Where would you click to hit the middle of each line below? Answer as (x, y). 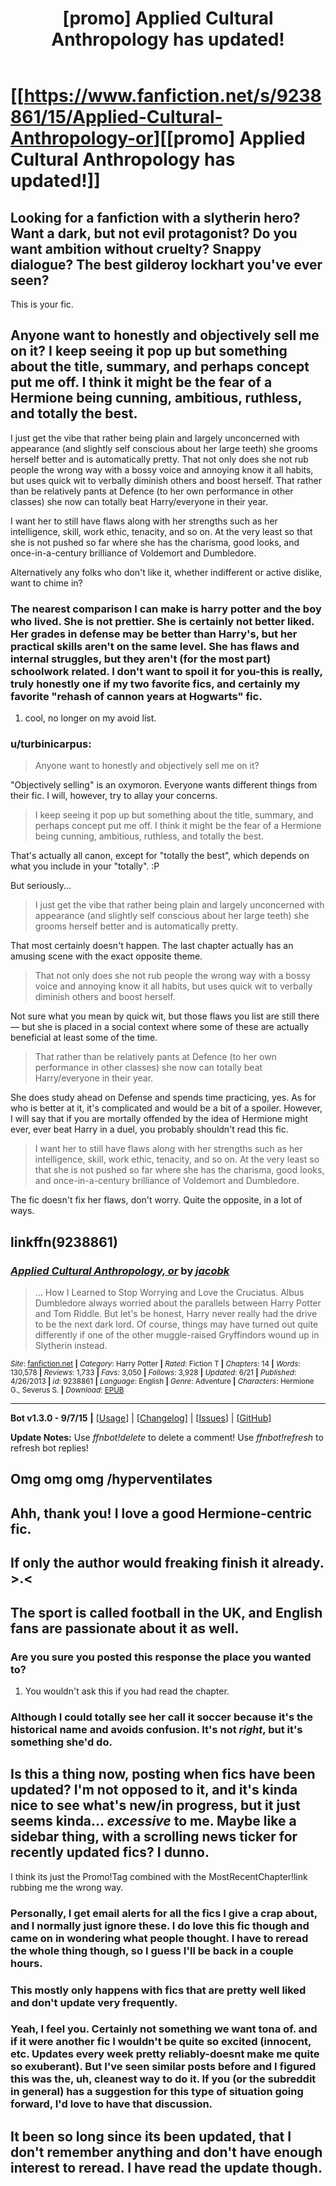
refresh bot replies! (49, 1448)
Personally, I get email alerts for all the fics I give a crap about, (164, 1913)
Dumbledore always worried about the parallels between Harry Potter (178, 1303)
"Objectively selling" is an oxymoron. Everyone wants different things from (164, 785)
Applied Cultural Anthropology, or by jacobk (120, 1270)
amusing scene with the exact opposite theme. (106, 956)
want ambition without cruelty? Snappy (136, 248)
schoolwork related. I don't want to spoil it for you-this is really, (166, 671)
